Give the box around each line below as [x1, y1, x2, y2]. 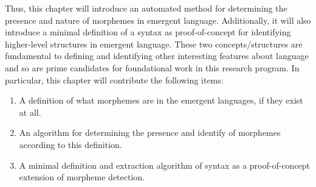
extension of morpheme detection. [19, 171, 145, 183]
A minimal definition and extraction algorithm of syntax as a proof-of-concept [19, 158, 311, 171]
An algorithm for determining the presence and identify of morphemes [19, 126, 281, 139]
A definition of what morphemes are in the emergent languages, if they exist [19, 94, 303, 107]
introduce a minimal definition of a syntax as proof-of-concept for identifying [5, 26, 291, 38]
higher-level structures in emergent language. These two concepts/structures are [5, 37, 303, 50]
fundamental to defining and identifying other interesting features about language [5, 49, 309, 62]
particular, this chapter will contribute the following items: [5, 73, 224, 86]
